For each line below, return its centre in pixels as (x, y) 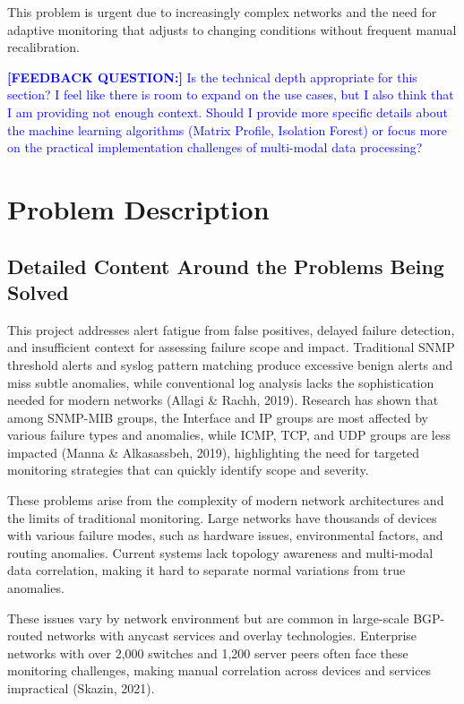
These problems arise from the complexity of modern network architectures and (226, 500)
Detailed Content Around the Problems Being (226, 266)
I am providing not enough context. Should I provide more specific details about (228, 112)
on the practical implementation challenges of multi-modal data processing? (215, 147)
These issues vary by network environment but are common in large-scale (208, 618)
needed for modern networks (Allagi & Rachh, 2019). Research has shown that (223, 400)
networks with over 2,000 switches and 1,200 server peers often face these (208, 652)
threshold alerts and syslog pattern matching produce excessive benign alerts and (230, 364)
